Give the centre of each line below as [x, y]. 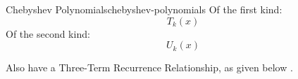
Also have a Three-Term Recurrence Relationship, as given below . [149, 67]
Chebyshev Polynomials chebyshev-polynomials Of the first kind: [144, 9]
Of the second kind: [48, 33]
